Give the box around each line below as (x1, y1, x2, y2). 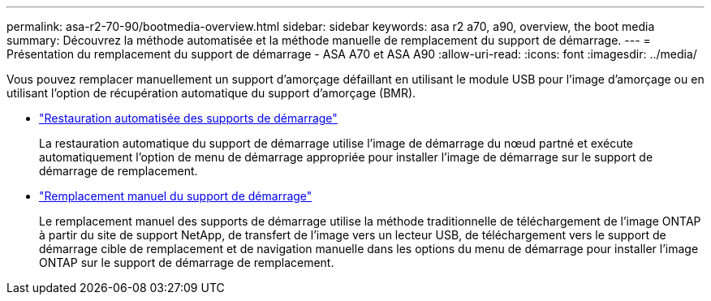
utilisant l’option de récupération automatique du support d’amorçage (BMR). (6, 86, 416, 100)
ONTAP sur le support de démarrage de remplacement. (39, 256, 334, 269)
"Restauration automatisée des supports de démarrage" (39, 111, 338, 125)
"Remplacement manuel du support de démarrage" (39, 189, 312, 203)
